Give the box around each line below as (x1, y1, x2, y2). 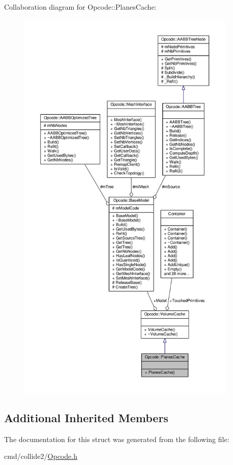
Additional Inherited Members (4, 409, 168, 425)
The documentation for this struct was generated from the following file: (4, 433, 229, 444)
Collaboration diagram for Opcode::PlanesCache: (4, 2, 157, 12)
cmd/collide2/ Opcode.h (4, 451, 77, 461)
